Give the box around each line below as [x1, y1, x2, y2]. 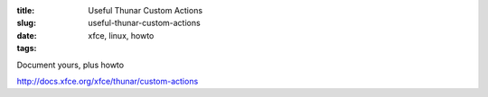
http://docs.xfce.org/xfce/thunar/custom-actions [16, 75, 199, 86]
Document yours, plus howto [16, 59, 125, 70]
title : [16, 5, 35, 15]
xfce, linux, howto [88, 30, 155, 40]
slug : [16, 18, 36, 29]
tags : [16, 43, 37, 54]
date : [16, 30, 37, 40]
